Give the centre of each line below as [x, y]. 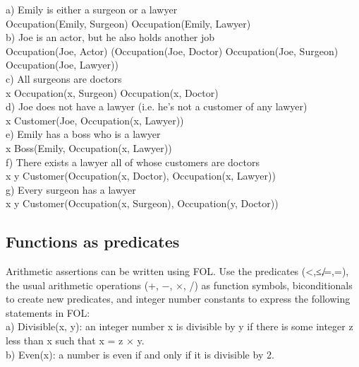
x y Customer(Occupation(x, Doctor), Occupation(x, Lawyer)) [141, 176]
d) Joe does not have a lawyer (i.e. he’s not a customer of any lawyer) [157, 106]
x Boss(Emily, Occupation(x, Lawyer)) [89, 147]
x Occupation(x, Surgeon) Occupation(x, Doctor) [112, 92]
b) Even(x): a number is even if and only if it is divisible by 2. [140, 354]
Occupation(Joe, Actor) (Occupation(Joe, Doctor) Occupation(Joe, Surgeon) [172, 51]
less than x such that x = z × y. [75, 340]
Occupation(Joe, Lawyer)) [62, 65]
